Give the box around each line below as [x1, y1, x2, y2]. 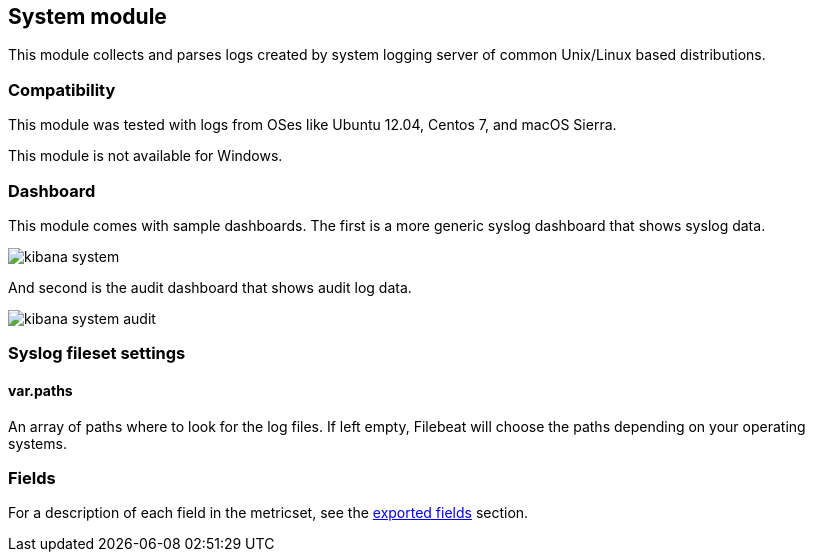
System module [8, 4, 167, 29]
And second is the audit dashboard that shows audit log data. [8, 278, 412, 296]
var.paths [8, 381, 73, 399]
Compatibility [8, 79, 116, 100]
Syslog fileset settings [8, 343, 186, 364]
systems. [8, 434, 67, 452]
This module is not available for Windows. [8, 147, 283, 165]
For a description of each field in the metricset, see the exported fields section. [8, 504, 529, 522]
